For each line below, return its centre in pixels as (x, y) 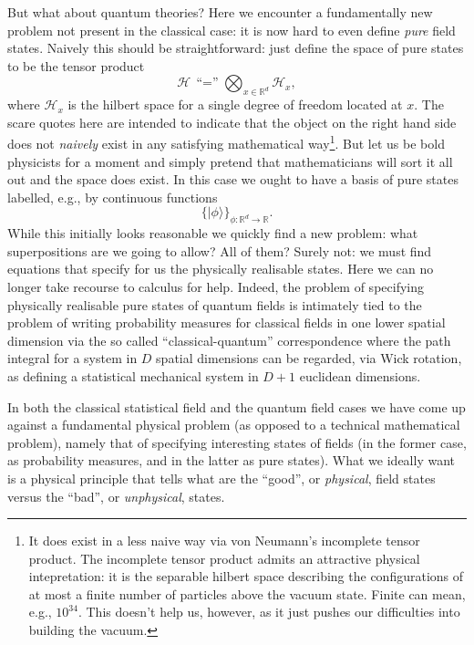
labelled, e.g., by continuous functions (113, 197)
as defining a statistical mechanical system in (133, 375)
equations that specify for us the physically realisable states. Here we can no (221, 269)
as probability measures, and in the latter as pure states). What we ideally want (231, 460)
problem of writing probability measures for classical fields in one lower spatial (227, 322)
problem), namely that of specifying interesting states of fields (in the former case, (237, 442)
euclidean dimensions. (360, 375)
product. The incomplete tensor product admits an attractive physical (224, 558)
